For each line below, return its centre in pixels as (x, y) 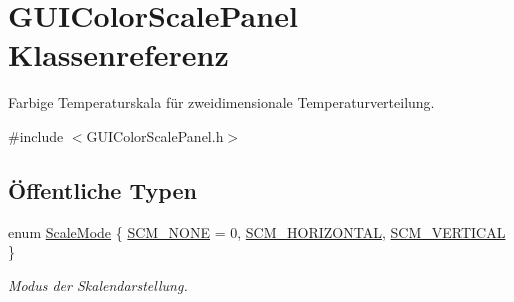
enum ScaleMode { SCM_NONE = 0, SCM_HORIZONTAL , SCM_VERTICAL (257, 231)
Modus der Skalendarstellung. (98, 284)
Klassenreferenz (118, 54)
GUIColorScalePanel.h (155, 135)
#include (36, 135)
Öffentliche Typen (102, 189)
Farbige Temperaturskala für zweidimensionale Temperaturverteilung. (221, 102)
